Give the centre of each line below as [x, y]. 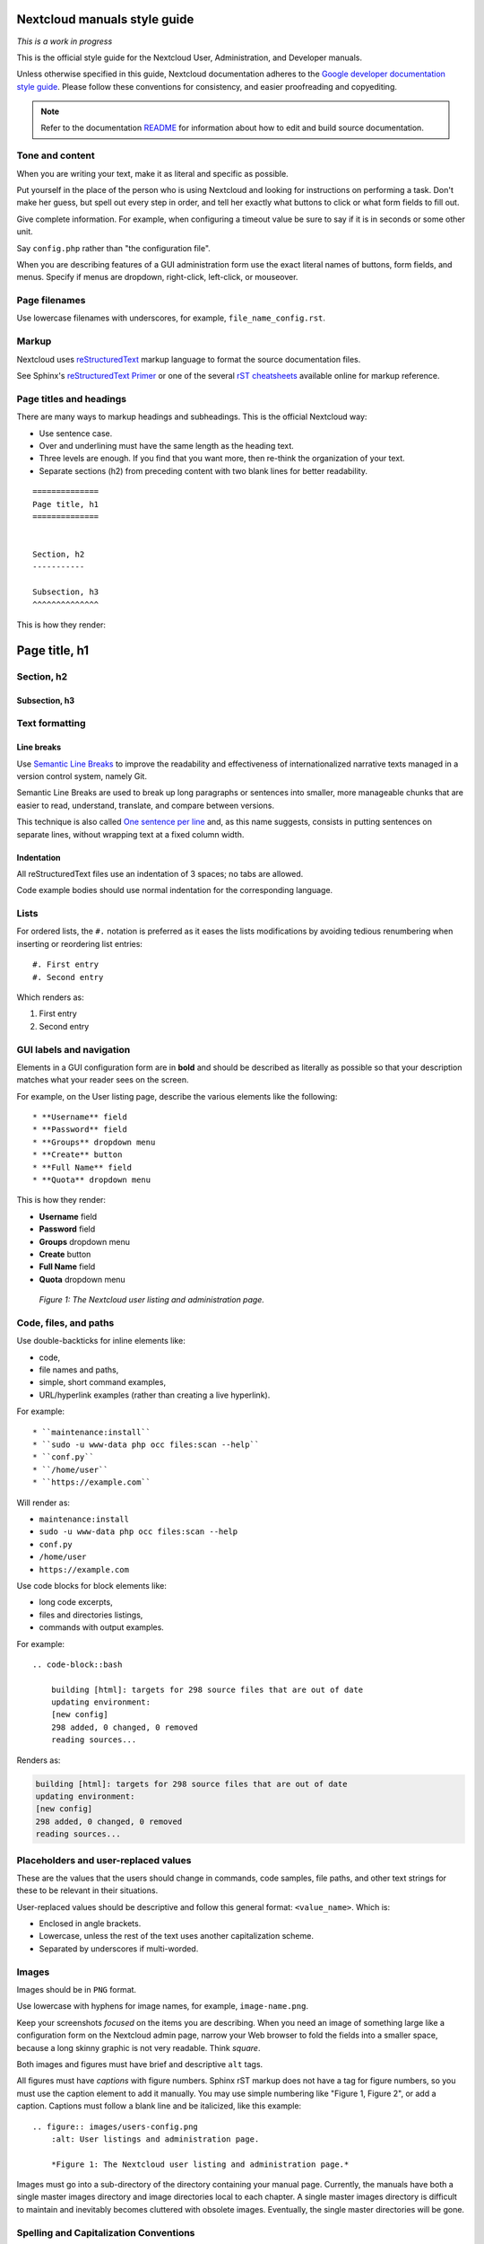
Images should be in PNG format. [77, 1990]
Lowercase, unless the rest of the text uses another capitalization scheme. [176, 1936]
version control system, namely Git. [82, 776]
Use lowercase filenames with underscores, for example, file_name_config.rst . [171, 318]
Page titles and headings [72, 399]
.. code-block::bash [78, 1664]
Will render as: [43, 1503]
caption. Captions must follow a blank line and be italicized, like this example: [159, 2106]
